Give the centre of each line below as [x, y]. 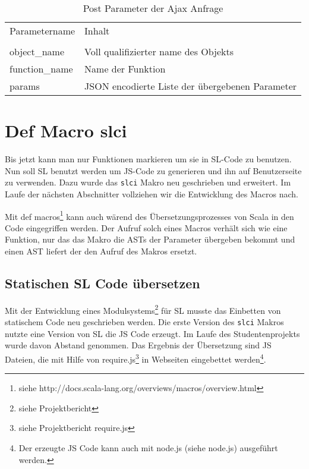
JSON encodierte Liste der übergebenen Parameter [191, 86]
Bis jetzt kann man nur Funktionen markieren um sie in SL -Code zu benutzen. [148, 159]
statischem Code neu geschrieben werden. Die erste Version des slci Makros [144, 322]
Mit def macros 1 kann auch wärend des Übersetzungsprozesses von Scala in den [149, 215]
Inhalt [97, 31]
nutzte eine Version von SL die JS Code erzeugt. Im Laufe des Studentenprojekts [152, 333]
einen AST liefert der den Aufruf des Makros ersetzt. [101, 251]
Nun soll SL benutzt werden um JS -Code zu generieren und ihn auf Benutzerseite [153, 170]
